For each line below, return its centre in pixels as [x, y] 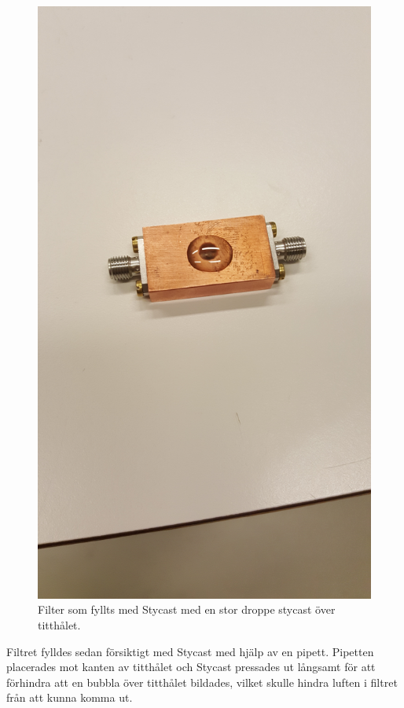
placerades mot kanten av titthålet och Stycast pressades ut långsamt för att [191, 667]
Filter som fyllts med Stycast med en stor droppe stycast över [187, 609]
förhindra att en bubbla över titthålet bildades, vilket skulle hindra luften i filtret [202, 682]
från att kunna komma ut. [70, 697]
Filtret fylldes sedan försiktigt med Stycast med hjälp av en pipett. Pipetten [190, 651]
